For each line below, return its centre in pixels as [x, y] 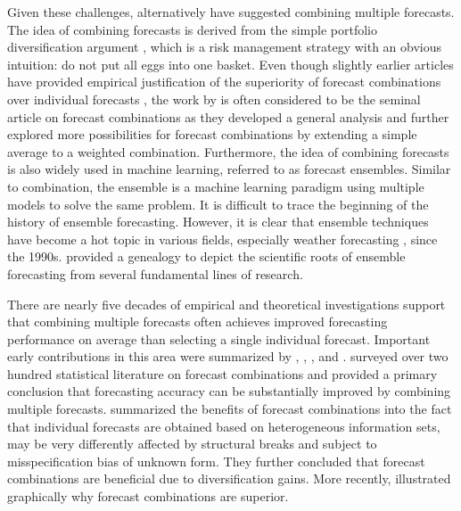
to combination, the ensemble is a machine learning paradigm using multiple [216, 186]
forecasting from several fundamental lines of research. [155, 273]
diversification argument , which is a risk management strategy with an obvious [225, 47]
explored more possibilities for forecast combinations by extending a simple [212, 134]
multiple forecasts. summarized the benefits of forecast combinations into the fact [230, 409]
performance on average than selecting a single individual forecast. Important [219, 338]
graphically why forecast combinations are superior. [148, 496]
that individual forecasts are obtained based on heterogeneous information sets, [224, 426]
